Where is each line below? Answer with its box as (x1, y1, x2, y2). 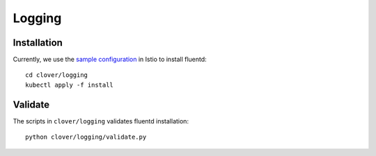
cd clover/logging (25, 71, 88, 79)
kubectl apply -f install (25, 80, 114, 89)
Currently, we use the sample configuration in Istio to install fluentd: (13, 55, 207, 64)
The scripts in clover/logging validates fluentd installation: (13, 116, 189, 125)
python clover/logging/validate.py (25, 133, 147, 141)
